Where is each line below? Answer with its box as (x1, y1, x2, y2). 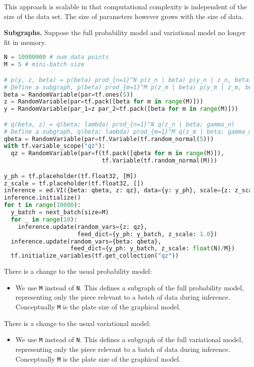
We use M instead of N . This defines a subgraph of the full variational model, (15, 334, 243, 345)
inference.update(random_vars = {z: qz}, (18, 223, 148, 230)
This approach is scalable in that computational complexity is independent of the (4, 1, 247, 11)
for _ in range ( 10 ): (11, 216, 78, 223)
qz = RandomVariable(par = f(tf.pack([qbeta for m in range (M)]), (11, 150, 225, 157)
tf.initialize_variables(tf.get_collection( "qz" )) (11, 252, 179, 260)
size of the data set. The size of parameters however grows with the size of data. (4, 11, 244, 21)
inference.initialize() (4, 194, 81, 202)
